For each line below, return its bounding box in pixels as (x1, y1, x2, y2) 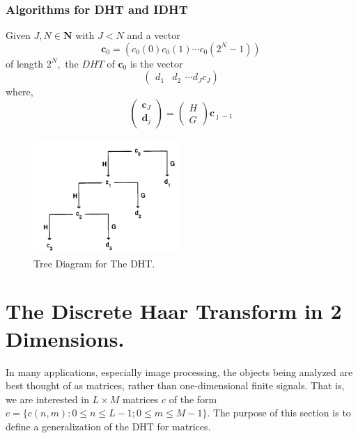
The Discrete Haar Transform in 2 (6, 297, 342, 325)
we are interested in (6, 391, 89, 406)
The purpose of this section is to (212, 405, 351, 420)
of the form (169, 391, 217, 406)
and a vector (127, 28, 180, 42)
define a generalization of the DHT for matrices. (6, 419, 211, 433)
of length (6, 56, 44, 70)
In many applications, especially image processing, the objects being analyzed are (6, 364, 353, 379)
